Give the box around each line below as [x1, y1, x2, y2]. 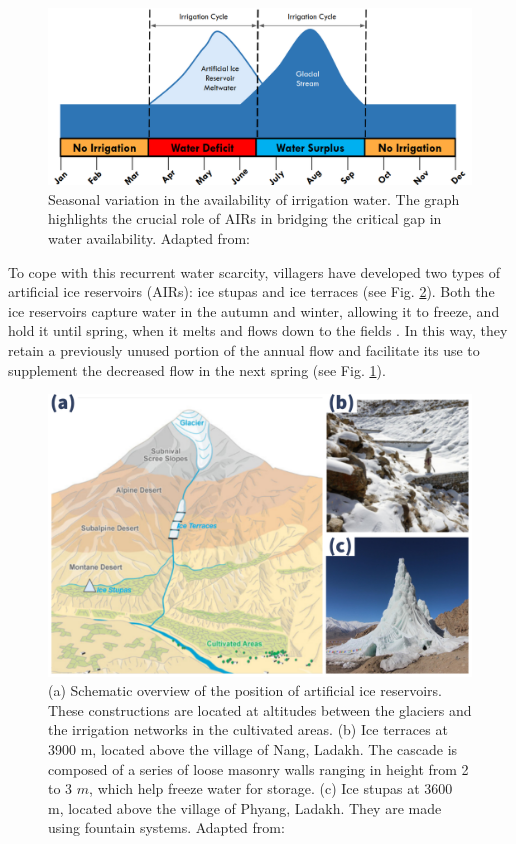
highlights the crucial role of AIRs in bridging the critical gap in [48, 208, 442, 229]
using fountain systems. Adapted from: [48, 817, 285, 838]
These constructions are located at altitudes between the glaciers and [48, 699, 472, 720]
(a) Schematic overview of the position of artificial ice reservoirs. [48, 680, 442, 701]
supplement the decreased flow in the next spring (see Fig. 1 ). [8, 359, 386, 380]
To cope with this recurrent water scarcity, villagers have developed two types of [8, 261, 501, 282]
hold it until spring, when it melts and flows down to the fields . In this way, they [8, 320, 508, 341]
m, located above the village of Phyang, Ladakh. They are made [48, 797, 442, 818]
